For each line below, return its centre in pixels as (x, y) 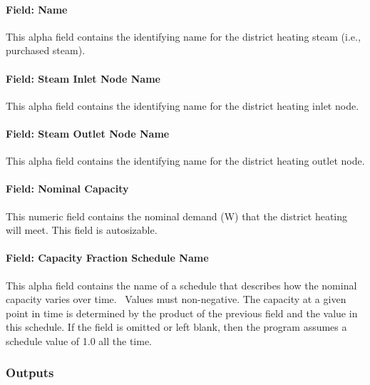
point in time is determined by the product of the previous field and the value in (182, 313)
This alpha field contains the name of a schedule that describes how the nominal (181, 285)
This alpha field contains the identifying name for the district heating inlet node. (183, 105)
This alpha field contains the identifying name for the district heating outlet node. (185, 161)
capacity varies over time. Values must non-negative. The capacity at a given (176, 299)
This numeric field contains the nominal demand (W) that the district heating (177, 216)
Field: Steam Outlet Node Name (88, 133)
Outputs (30, 373)
